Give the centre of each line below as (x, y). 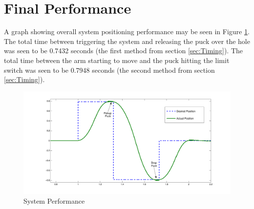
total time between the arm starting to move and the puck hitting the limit (117, 60)
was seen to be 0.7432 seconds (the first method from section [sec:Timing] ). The (123, 51)
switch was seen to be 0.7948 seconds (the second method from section (109, 70)
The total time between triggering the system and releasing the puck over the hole (127, 41)
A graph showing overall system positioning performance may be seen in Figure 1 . (127, 31)
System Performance (54, 201)
